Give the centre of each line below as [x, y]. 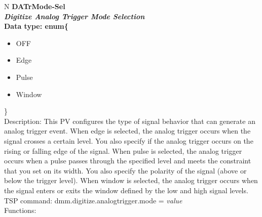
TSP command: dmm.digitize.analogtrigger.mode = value [93, 200]
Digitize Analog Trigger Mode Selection [74, 16]
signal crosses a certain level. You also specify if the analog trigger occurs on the [129, 140]
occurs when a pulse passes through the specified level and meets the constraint [128, 161]
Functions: [20, 210]
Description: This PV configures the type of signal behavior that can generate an [130, 121]
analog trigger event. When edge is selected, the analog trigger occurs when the [127, 131]
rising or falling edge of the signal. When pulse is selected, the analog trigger [123, 150]
